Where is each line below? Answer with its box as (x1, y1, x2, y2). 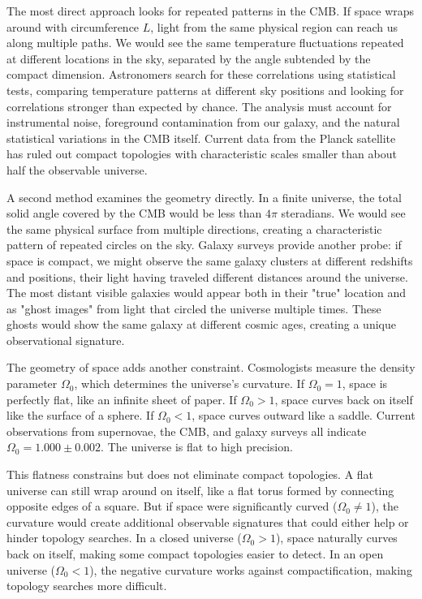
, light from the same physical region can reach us (150, 18, 398, 35)
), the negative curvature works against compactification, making (89, 561, 412, 578)
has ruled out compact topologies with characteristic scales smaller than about (6, 145, 397, 162)
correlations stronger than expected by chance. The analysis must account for (6, 97, 392, 114)
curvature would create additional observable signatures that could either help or (6, 513, 409, 530)
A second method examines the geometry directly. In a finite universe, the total (6, 188, 402, 205)
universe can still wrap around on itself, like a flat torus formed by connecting (6, 481, 394, 498)
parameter (6, 375, 58, 392)
